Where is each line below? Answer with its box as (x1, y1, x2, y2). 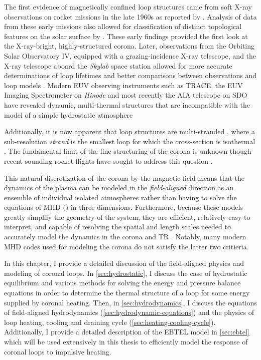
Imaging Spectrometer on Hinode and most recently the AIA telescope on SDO (4, 90, 247, 100)
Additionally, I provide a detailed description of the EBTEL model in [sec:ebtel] (4, 326, 249, 337)
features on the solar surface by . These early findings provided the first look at (4, 31, 248, 41)
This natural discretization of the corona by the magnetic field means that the (4, 172, 245, 183)
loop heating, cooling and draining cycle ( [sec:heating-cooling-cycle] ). (4, 316, 216, 327)
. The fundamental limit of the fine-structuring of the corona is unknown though (4, 146, 251, 156)
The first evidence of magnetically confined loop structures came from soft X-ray (4, 2, 252, 12)
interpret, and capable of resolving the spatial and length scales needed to (4, 221, 231, 232)
